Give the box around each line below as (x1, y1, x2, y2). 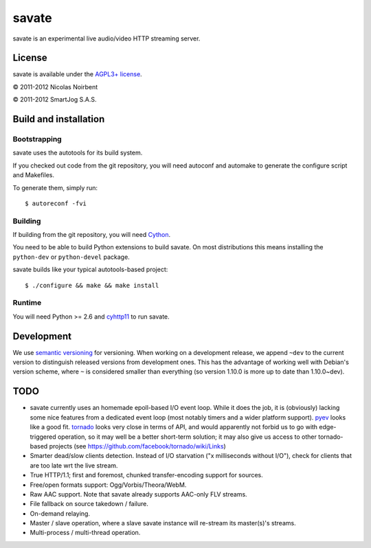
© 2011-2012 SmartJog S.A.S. (12, 95, 97, 104)
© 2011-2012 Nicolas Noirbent (12, 82, 98, 91)
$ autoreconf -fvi (25, 199, 87, 207)
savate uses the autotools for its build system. (12, 148, 143, 157)
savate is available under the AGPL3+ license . (12, 70, 142, 78)
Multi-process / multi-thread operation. (30, 529, 141, 537)
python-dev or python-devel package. (12, 253, 130, 261)
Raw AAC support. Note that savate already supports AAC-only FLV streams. (30, 490, 247, 498)
